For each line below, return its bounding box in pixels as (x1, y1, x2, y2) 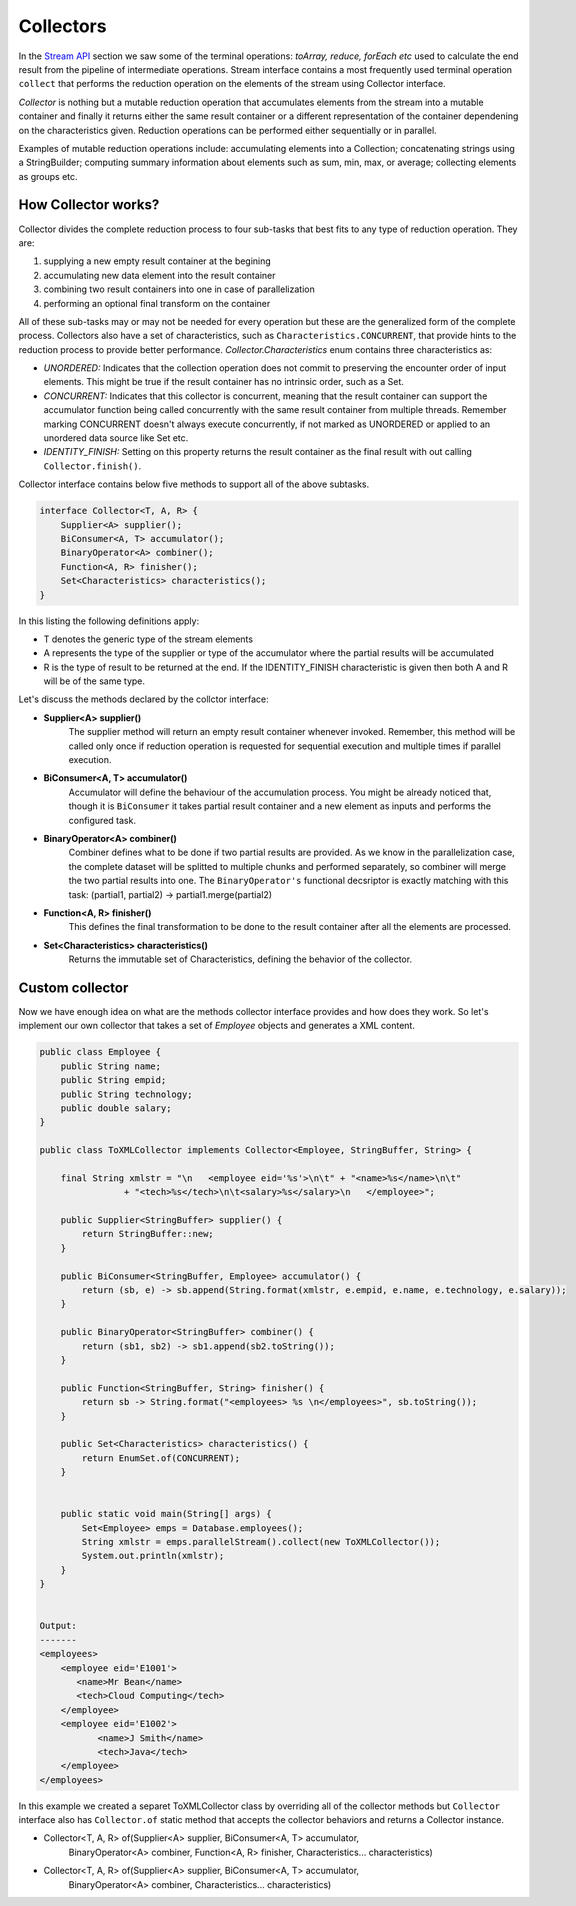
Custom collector (18, 979, 129, 996)
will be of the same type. (43, 675, 145, 687)
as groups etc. (18, 170, 79, 182)
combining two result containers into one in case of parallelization (43, 283, 315, 295)
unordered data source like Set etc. (43, 432, 189, 444)
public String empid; (60, 1075, 167, 1086)
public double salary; (60, 1102, 172, 1114)
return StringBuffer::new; (81, 1228, 214, 1240)
